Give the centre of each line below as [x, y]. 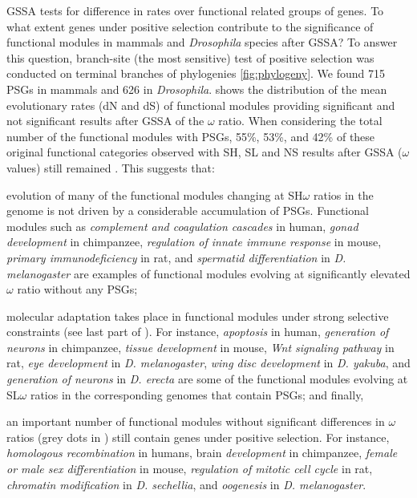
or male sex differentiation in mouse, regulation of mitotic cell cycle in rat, [190, 469]
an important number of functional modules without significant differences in [196, 421]
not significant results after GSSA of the [105, 121]
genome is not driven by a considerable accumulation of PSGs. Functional [188, 211]
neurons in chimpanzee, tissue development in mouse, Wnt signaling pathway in [200, 347]
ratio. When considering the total [300, 121]
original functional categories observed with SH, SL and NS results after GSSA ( [204, 152]
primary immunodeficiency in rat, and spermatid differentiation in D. [176, 257]
